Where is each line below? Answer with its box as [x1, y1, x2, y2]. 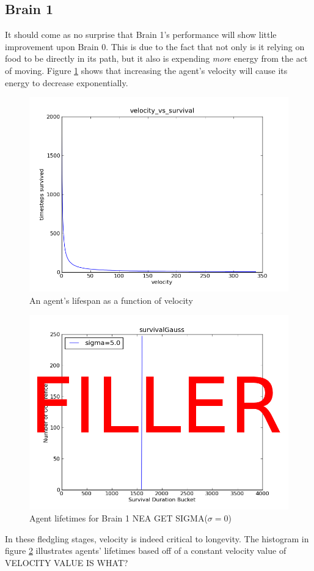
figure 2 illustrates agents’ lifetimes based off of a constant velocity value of [5, 544, 287, 557]
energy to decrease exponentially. [5, 76, 128, 89]
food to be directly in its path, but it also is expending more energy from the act [5, 52, 308, 65]
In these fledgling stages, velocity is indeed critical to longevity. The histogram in [5, 532, 309, 545]
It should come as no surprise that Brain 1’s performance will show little [5, 28, 277, 41]
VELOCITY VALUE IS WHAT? [5, 556, 128, 569]
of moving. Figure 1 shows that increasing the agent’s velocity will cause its [5, 64, 288, 76]
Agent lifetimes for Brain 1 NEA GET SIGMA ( [29, 511, 208, 524]
